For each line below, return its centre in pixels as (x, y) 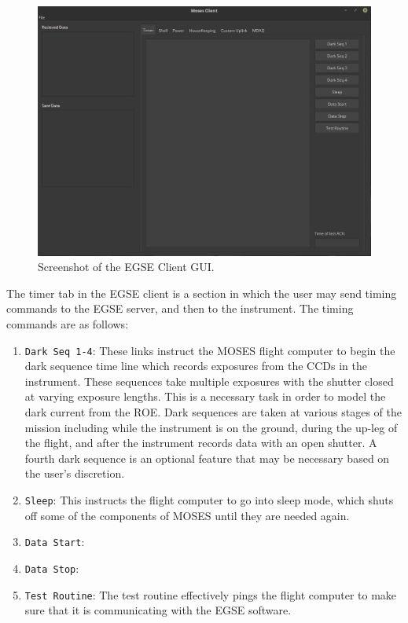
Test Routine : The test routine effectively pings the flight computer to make (211, 594)
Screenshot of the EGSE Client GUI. (126, 267)
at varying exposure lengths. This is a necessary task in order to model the (205, 396)
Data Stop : (52, 568)
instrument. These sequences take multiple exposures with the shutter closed (209, 381)
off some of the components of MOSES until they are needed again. (187, 515)
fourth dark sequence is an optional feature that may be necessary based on (207, 458)
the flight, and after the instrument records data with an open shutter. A (201, 443)
